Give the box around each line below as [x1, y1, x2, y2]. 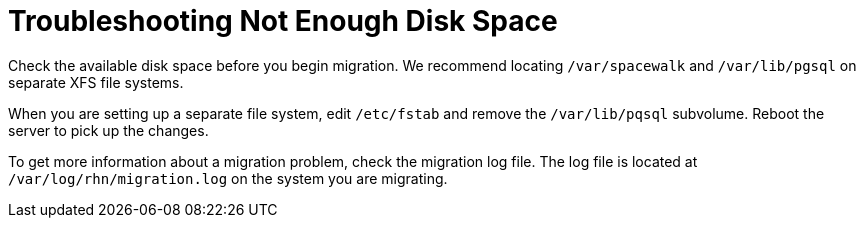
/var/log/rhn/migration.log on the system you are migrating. [8, 169, 448, 187]
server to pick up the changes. [8, 121, 209, 139]
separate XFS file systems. [8, 73, 184, 91]
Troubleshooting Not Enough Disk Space [8, 4, 558, 38]
